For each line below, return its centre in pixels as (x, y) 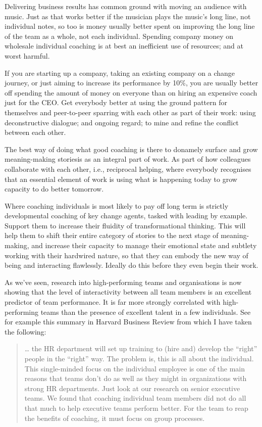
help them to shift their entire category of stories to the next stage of (112, 235)
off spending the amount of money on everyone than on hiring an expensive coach (131, 92)
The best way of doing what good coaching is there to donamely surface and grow (131, 149)
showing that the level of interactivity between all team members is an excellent (128, 292)
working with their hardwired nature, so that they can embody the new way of (126, 255)
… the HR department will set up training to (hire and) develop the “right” (141, 348)
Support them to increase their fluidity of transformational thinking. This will (125, 225)
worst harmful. (27, 55)
